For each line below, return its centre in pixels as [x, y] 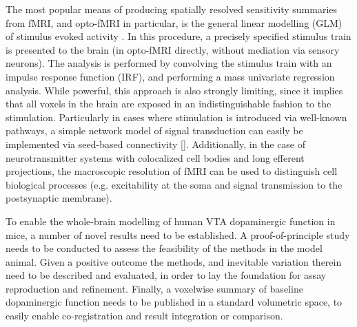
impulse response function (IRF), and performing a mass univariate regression [170, 76]
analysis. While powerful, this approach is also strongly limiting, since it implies [174, 90]
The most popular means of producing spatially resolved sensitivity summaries [172, 9]
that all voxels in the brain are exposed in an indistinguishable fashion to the [169, 104]
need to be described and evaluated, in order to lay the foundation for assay [166, 275]
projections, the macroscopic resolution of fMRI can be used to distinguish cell [172, 171]
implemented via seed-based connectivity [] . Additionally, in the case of [156, 144]
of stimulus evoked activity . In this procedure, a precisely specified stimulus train [178, 36]
